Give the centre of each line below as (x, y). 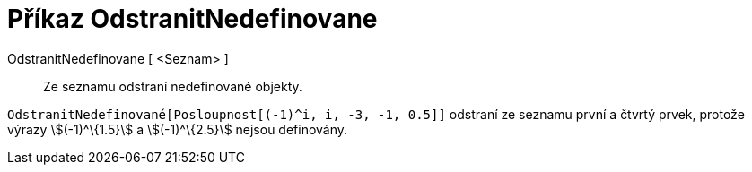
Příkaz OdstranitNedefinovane (192, 19)
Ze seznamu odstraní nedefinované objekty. (173, 86)
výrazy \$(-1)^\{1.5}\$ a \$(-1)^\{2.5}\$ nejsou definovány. (178, 129)
